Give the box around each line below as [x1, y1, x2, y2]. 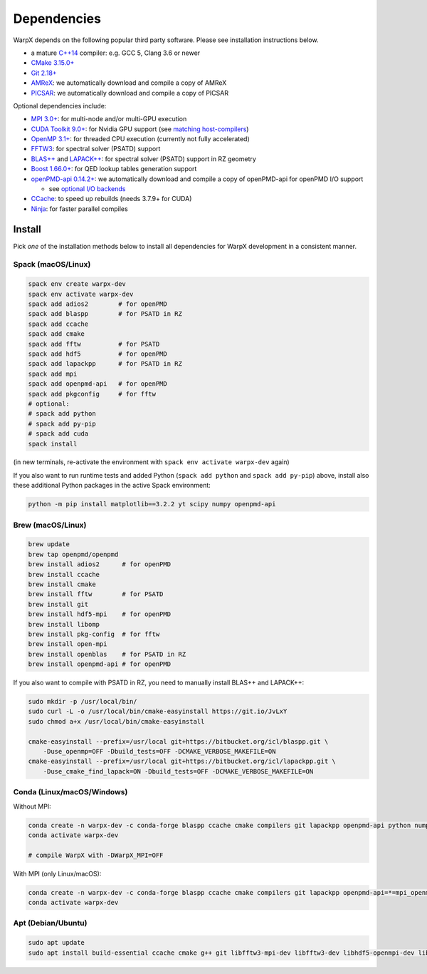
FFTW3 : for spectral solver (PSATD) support [31, 145, 161, 153]
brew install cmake [28, 580, 96, 588]
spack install [28, 439, 78, 448]
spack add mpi [28, 369, 78, 378]
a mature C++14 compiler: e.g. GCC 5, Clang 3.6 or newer [31, 48, 201, 57]
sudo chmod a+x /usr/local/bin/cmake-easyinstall [28, 717, 205, 725]
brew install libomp [28, 620, 100, 628]
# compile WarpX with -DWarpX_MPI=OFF [28, 851, 164, 859]
